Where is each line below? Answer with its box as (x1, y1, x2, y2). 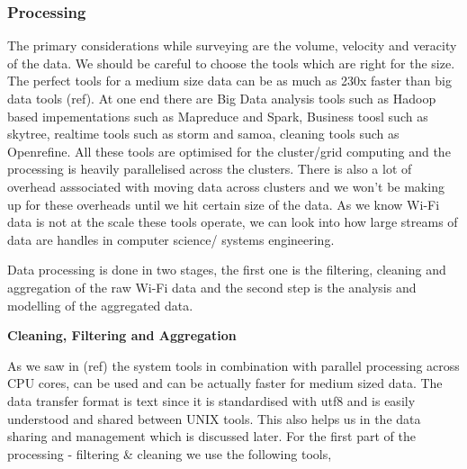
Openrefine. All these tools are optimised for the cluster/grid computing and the (7, 141, 451, 160)
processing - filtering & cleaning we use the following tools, (7, 444, 332, 463)
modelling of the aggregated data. (7, 295, 193, 314)
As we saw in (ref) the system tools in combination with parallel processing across (7, 356, 460, 374)
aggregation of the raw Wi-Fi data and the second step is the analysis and (7, 277, 417, 296)
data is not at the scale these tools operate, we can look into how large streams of (7, 212, 458, 231)
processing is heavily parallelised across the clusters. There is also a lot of (7, 159, 412, 178)
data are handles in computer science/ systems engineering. (7, 230, 335, 248)
